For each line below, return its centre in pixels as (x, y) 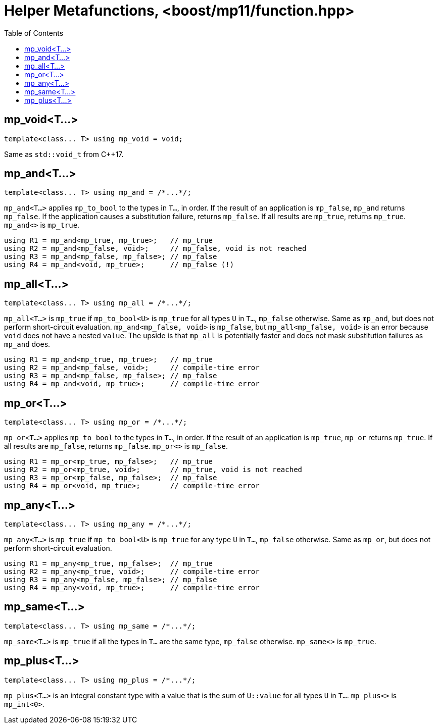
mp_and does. (27, 344)
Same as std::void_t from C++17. (64, 154)
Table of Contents (34, 33)
